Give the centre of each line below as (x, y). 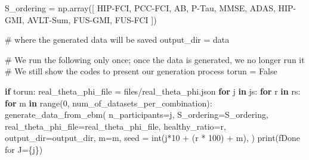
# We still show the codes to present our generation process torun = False (141, 71)
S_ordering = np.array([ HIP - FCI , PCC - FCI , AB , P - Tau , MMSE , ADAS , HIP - (151, 8)
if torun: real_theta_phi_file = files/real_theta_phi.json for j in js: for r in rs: (153, 91)
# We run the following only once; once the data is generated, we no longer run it (155, 59)
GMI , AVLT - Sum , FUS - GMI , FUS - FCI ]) (81, 19)
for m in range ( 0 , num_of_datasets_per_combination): (109, 103)
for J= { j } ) (24, 149)
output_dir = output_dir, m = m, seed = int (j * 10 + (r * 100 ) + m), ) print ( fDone (153, 138)
